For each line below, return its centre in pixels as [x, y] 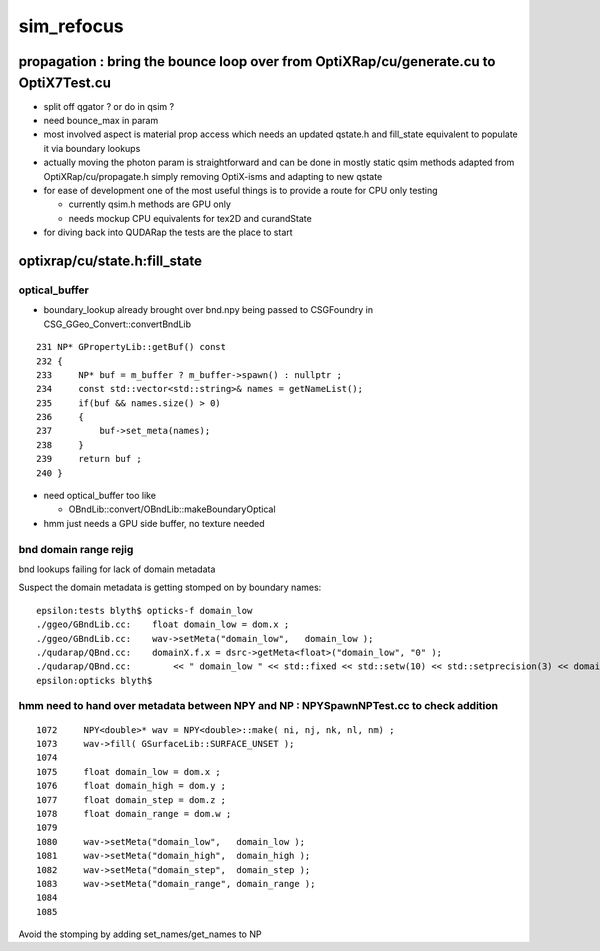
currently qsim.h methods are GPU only [150, 204]
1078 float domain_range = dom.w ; [134, 813]
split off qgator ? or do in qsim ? [109, 106]
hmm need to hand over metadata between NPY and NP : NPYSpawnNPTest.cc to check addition [258, 706]
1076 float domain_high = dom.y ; [131, 786]
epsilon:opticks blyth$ [94, 680]
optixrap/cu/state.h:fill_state [110, 260]
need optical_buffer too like [100, 496]
